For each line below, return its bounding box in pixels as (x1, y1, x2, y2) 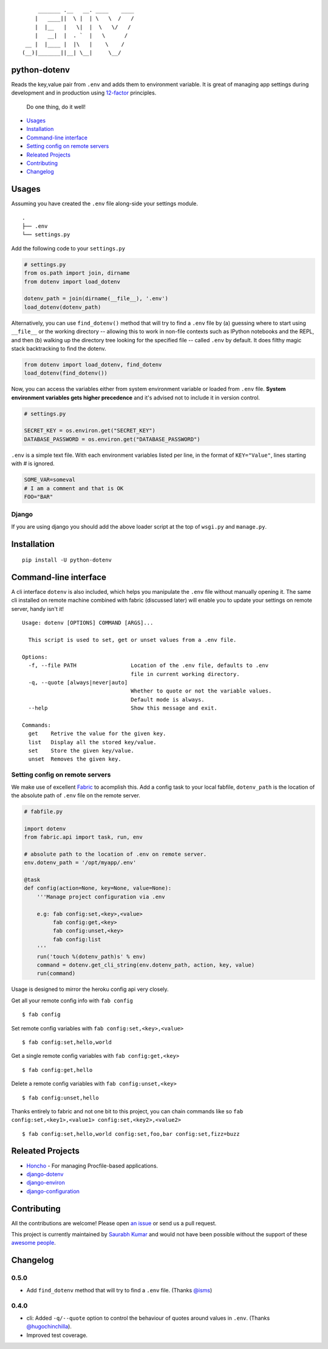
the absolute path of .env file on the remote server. (11, 792, 141, 799)
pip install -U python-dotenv (22, 557, 112, 563)
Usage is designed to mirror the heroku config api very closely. (11, 985, 169, 993)
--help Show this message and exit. (28, 705, 218, 712)
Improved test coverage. (26, 1331, 88, 1339)
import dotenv (24, 825, 66, 832)
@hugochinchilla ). (26, 1323, 72, 1330)
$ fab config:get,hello (22, 1066, 93, 1073)
